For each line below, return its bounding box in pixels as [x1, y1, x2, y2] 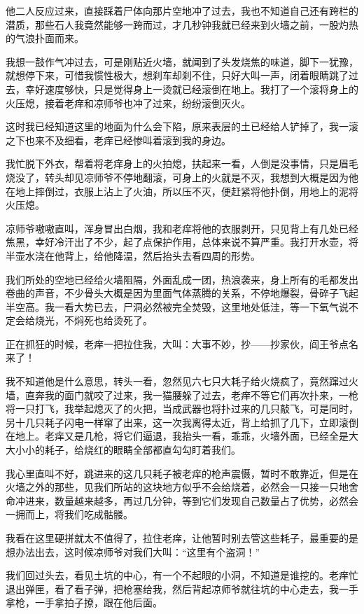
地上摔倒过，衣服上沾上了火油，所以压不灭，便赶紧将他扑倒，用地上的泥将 [15, 183, 358, 198]
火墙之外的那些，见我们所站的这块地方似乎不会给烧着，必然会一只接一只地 [6, 480, 349, 494]
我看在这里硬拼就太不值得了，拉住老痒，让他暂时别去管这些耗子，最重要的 [6, 531, 349, 545]
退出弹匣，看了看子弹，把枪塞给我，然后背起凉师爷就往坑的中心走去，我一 [6, 581, 349, 596]
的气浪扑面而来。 [6, 31, 84, 46]
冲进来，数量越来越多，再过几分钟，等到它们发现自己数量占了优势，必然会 [15, 493, 358, 508]
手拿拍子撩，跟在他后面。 [44, 595, 162, 610]
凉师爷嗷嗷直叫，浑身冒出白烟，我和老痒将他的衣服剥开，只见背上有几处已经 [6, 221, 358, 235]
